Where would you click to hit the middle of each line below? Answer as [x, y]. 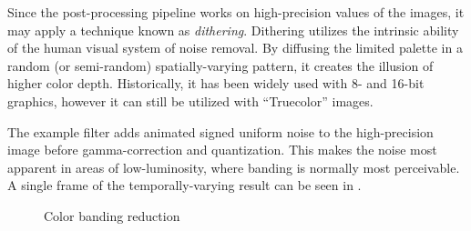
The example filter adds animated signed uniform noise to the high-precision [220, 131]
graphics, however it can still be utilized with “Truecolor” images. [190, 100]
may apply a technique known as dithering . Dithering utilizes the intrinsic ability [233, 30]
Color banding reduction [112, 215]
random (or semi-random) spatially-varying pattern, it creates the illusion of [220, 65]
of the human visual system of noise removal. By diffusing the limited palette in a [235, 48]
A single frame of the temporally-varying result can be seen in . [184, 185]
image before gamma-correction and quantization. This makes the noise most [222, 150]
